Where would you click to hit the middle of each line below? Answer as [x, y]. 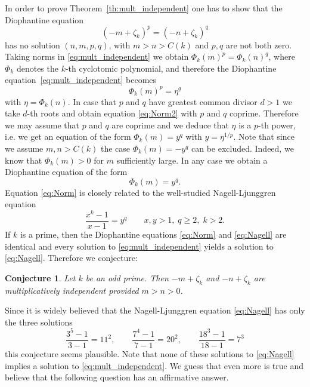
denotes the [37, 68]
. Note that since [264, 136]
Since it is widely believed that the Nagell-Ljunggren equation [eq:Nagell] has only [155, 310]
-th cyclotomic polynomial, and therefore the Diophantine [171, 68]
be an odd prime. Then [127, 277]
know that [24, 160]
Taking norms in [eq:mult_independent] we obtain [97, 56]
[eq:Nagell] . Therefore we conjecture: [71, 258]
